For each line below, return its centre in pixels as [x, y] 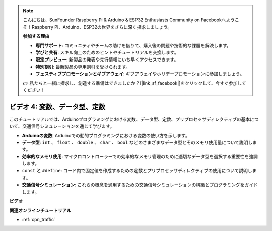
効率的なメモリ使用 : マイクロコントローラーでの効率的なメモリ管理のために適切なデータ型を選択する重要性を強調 [140, 156]
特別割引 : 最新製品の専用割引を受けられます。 [83, 67]
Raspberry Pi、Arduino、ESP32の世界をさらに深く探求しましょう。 [102, 27]
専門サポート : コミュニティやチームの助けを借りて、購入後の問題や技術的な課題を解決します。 [133, 45]
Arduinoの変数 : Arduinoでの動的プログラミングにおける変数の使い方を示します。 [106, 135]
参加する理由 [36, 36]
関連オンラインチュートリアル [40, 210]
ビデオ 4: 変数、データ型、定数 [57, 107]
